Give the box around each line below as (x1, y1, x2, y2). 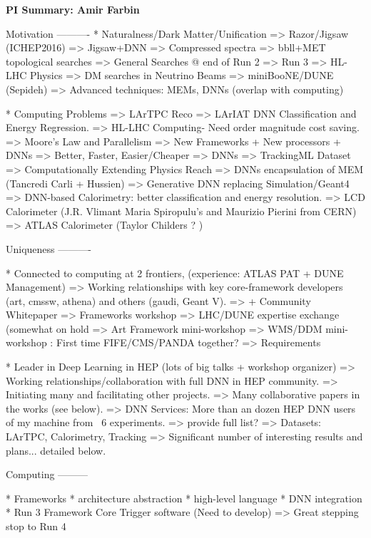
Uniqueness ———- (6, 241, 91, 256)
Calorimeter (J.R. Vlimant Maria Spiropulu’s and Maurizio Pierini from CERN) (6, 203, 357, 218)
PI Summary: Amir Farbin (6, 2, 140, 16)
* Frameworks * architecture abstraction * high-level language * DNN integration (6, 490, 362, 505)
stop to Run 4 (6, 519, 66, 533)
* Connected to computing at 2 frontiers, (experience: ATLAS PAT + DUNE (6, 265, 344, 280)
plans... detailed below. (6, 443, 106, 457)
